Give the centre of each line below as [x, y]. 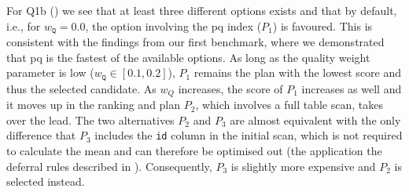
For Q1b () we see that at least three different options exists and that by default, [202, 10]
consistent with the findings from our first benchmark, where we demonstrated [195, 42]
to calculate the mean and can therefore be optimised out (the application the [194, 150]
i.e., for [24, 25]
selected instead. [46, 181]
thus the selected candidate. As [81, 88]
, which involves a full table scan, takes [289, 105]
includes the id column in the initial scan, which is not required [249, 135]
